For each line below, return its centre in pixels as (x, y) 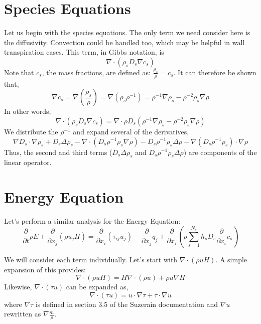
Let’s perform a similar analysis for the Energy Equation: (92, 221)
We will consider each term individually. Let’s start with (91, 260)
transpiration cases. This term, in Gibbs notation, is (84, 52)
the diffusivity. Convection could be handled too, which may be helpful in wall (124, 42)
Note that (19, 72)
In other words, (28, 111)
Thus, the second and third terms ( (58, 152)
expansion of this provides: (45, 269)
